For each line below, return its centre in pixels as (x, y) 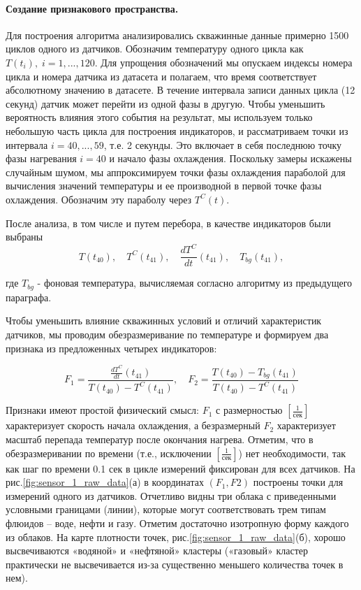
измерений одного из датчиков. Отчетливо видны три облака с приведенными (171, 495)
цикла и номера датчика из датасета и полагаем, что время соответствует (161, 76)
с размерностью (249, 410)
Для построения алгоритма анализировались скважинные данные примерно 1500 (177, 35)
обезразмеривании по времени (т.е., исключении (109, 453)
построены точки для (298, 482)
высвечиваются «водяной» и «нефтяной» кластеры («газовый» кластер (157, 551)
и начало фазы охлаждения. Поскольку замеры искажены (230, 158)
